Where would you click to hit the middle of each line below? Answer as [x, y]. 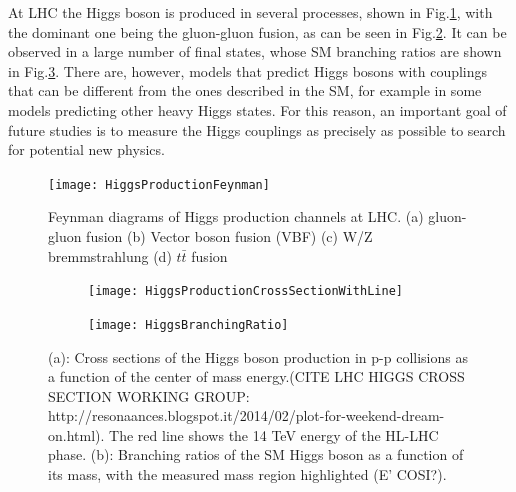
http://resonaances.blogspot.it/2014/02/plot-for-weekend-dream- [246, 415]
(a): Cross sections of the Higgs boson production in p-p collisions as [258, 356]
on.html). [76, 434]
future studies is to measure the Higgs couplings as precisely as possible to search [257, 129]
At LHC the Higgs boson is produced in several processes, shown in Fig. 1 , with [250, 12]
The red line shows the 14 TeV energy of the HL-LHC [274, 434]
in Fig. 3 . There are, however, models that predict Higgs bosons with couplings [248, 70]
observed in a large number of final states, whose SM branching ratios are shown [255, 51]
